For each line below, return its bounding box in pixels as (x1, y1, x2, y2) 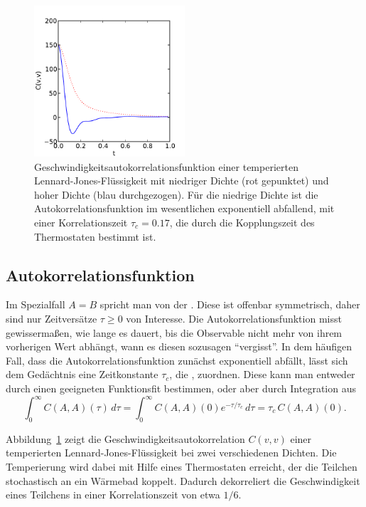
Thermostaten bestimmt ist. (34, 229, 156, 244)
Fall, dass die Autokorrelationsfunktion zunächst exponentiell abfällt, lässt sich (6, 352, 348, 367)
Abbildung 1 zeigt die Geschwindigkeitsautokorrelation (6, 431, 245, 446)
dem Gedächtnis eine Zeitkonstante (6, 367, 158, 382)
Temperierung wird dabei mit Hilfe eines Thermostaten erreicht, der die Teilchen (6, 459, 357, 474)
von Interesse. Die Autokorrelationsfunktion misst (126, 310, 342, 325)
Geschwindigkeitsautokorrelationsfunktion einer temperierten (34, 159, 298, 174)
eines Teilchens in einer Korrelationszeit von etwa (6, 487, 220, 502)
